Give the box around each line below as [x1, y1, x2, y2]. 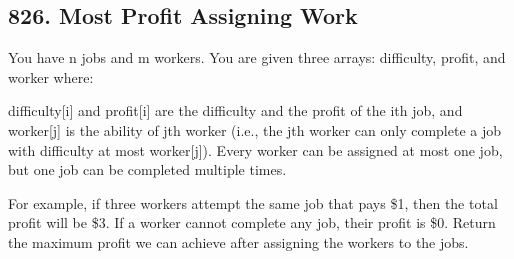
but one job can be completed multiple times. [8, 159, 287, 180]
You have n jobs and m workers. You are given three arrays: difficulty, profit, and [8, 47, 506, 68]
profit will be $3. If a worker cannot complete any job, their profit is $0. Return [8, 212, 496, 233]
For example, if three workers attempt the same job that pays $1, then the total [8, 192, 498, 213]
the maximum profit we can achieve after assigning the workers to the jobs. [8, 231, 469, 252]
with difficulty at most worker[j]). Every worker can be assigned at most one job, [8, 139, 503, 160]
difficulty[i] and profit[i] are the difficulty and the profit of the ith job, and [8, 100, 463, 121]
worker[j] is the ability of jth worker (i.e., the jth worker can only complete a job [8, 119, 502, 140]
